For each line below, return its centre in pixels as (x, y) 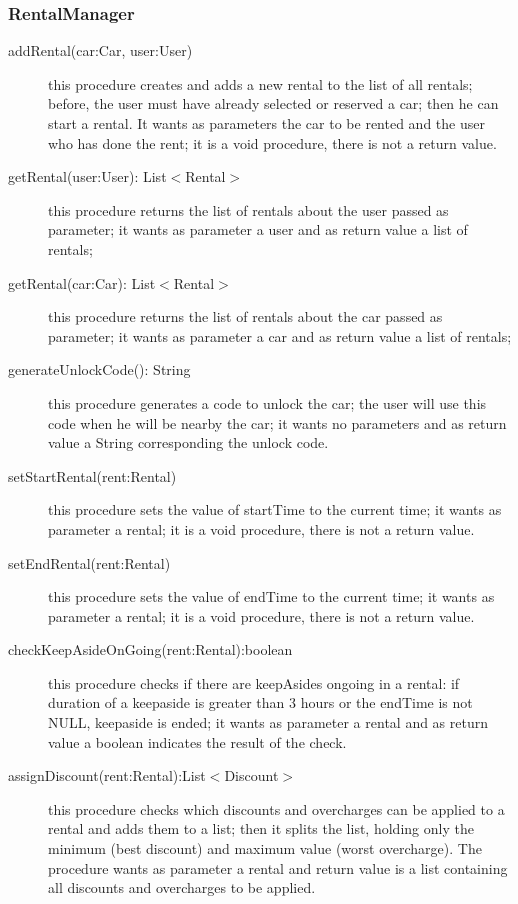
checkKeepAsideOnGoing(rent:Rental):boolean (150, 649)
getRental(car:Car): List (82, 282)
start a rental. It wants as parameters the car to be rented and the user (266, 123)
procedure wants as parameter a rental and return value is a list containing (278, 867)
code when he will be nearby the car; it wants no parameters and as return (277, 422)
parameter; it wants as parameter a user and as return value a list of (258, 229)
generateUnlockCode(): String (99, 369)
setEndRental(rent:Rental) (89, 562)
